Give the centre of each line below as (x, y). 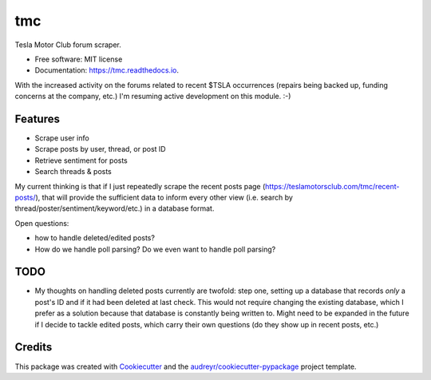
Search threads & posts (73, 172)
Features (37, 119)
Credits (34, 347)
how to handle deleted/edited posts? (95, 238)
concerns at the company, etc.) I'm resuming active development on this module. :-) (153, 97)
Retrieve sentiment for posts (81, 160)
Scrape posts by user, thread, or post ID (101, 149)
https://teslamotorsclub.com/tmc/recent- (332, 186)
